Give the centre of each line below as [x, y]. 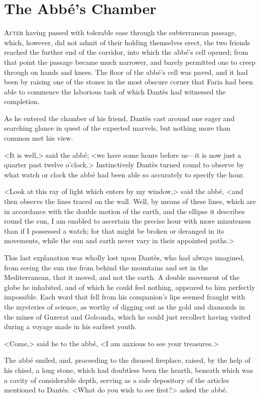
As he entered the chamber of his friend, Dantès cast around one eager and [119, 118]
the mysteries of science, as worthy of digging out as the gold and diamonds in [125, 306]
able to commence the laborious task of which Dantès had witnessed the [115, 91]
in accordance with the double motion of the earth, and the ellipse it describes [124, 211]
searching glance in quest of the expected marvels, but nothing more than [117, 128]
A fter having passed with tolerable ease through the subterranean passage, [120, 32]
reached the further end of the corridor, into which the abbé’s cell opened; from [126, 52]
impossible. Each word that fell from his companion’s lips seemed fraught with [125, 297]
